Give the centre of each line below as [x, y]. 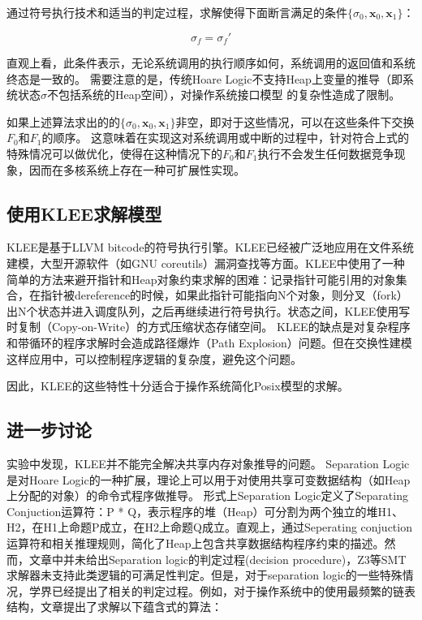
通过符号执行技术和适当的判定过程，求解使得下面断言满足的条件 [177, 12]
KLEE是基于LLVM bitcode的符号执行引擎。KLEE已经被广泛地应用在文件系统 [211, 247]
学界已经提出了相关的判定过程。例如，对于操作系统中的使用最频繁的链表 [222, 590]
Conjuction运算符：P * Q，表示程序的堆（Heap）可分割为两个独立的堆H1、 [205, 511]
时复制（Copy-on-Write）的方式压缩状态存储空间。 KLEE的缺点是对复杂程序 [209, 327]
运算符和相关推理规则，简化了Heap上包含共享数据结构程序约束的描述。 [196, 542]
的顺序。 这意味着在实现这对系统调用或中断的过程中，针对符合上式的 [226, 138]
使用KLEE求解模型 [84, 213]
